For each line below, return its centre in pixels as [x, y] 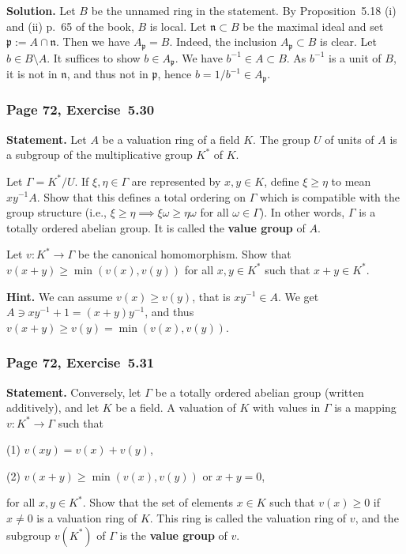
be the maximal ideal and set [313, 26]
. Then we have [93, 41]
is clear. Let [348, 41]
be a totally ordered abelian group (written [259, 392]
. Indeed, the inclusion [223, 41]
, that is [211, 296]
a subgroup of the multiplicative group [100, 155]
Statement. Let [47, 139]
